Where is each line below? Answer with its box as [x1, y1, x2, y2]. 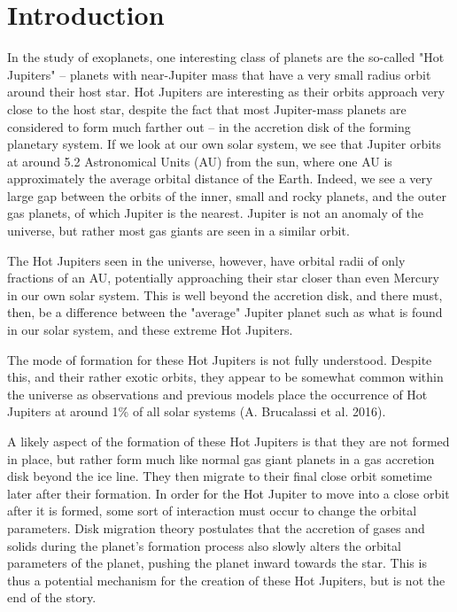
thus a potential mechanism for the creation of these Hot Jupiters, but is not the [7, 570, 445, 589]
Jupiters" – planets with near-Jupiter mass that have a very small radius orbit [7, 65, 431, 83]
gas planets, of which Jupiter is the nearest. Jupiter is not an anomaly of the [7, 204, 423, 222]
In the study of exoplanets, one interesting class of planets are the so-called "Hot [7, 48, 445, 66]
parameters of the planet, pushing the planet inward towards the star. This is [7, 554, 427, 572]
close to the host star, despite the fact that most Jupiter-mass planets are [7, 99, 407, 118]
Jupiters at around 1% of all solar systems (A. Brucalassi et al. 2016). [7, 402, 386, 421]
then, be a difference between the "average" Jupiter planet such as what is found [7, 303, 443, 321]
